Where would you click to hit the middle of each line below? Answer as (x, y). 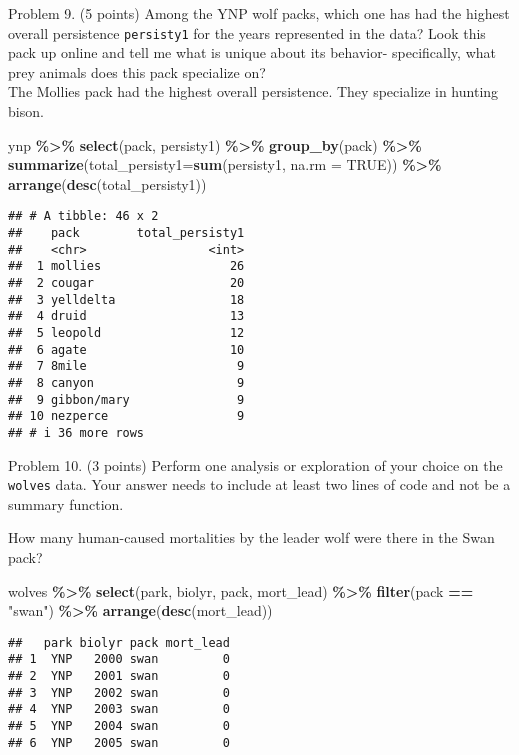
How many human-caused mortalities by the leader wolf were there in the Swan (251, 537)
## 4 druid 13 (126, 316)
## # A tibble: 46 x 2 (83, 216)
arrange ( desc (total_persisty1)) (107, 183)
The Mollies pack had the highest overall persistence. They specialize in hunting (253, 91)
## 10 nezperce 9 (126, 416)
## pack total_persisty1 (126, 233)
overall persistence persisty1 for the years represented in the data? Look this (247, 32)
